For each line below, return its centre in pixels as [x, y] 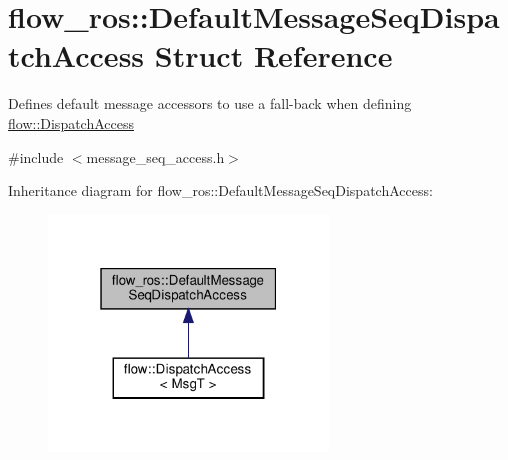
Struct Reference [273, 55]
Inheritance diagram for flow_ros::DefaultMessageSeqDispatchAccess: [220, 190]
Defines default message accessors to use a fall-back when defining [210, 103]
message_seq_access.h [155, 156]
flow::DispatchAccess [71, 122]
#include [36, 156]
